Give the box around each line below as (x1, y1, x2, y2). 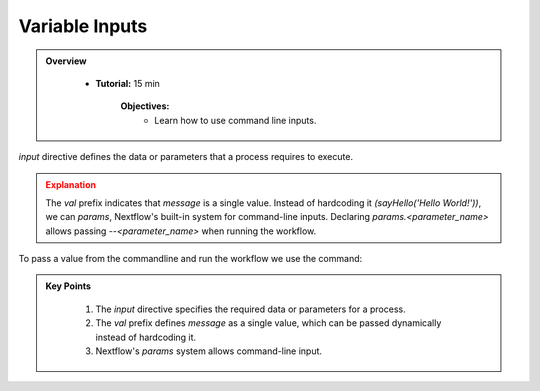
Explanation (45, 178, 97, 190)
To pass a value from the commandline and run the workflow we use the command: (18, 253, 363, 265)
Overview (45, 55, 87, 67)
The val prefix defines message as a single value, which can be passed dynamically (95, 317, 442, 329)
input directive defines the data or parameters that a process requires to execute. (18, 151, 354, 163)
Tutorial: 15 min (95, 77, 160, 89)
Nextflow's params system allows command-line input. (95, 345, 323, 357)
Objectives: (120, 100, 170, 112)
